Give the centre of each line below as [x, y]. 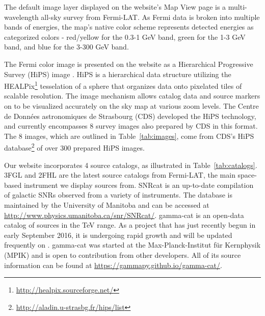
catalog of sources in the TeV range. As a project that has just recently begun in [130, 225]
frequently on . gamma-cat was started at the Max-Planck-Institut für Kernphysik [132, 245]
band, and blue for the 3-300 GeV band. [67, 47]
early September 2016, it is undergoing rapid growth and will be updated [118, 235]
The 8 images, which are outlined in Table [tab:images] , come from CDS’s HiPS [129, 136]
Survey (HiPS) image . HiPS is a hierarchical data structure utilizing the [118, 74]
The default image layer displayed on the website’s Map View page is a [115, 7]
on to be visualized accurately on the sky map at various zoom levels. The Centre [131, 106]
